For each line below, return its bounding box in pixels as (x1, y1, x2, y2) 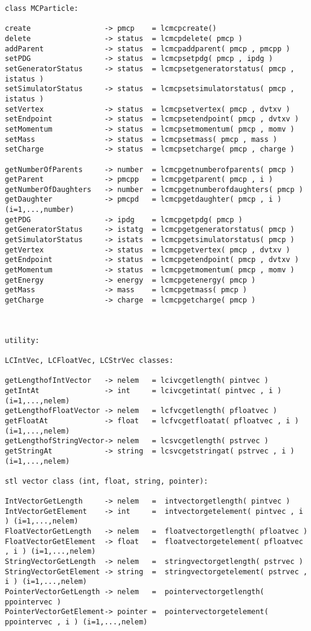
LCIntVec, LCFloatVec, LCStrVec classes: (5, 356, 174, 365)
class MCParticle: (5, 4, 79, 13)
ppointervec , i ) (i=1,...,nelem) (5, 618, 148, 627)
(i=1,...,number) (5, 205, 74, 214)
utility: (5, 336, 40, 345)
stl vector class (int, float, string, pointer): (5, 476, 208, 485)
